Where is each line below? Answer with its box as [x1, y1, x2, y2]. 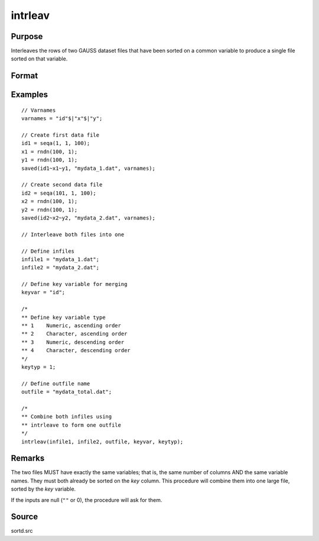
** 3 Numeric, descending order [21, 339, 125, 346]
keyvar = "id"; [21, 289, 66, 296]
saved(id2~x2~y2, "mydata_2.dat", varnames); [21, 214, 156, 221]
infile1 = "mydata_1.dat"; [21, 256, 100, 263]
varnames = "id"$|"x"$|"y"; [21, 115, 103, 122]
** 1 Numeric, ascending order [21, 323, 121, 329]
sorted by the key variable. [11, 485, 76, 492]
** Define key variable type [21, 314, 106, 321]
